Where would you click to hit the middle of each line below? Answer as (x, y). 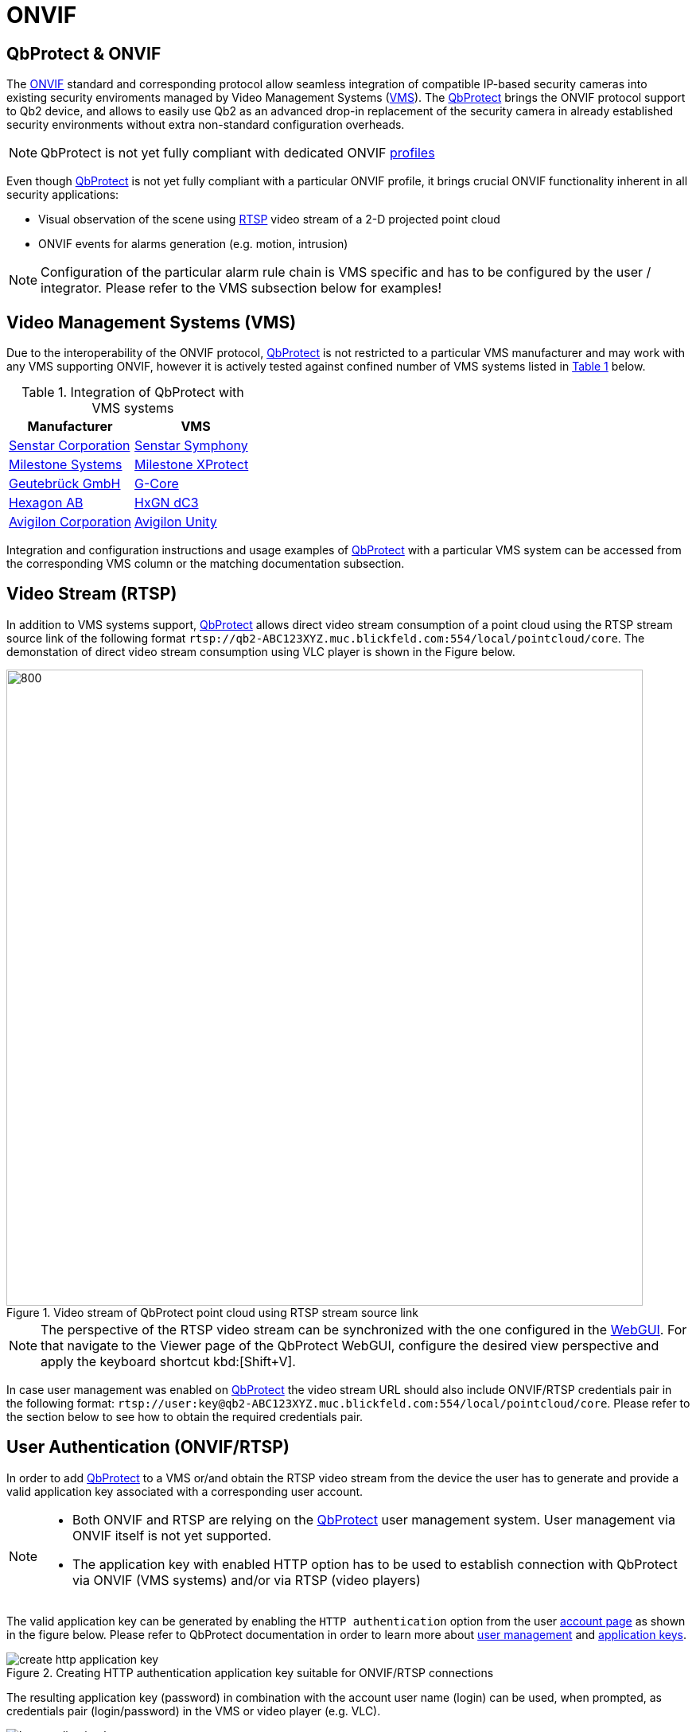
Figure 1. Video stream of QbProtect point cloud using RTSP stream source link (212, 1312)
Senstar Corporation (70, 446)
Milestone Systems (66, 465)
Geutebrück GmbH (65, 484)
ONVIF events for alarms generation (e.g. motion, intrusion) (193, 244)
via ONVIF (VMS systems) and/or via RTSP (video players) (247, 1580)
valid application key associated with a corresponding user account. (185, 1491)
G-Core (157, 484)
